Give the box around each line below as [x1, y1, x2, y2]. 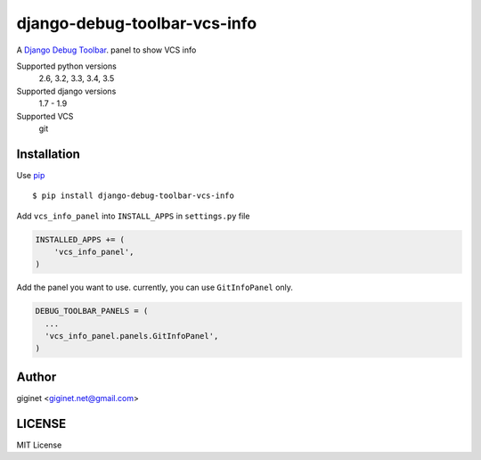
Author [16, 369, 57, 384]
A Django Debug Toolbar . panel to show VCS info [16, 45, 197, 55]
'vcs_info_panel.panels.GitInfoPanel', [45, 331, 219, 341]
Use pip [16, 169, 45, 180]
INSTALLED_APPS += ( [35, 234, 125, 244]
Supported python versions [16, 61, 118, 71]
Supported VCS [16, 111, 74, 121]
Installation [16, 146, 80, 161]
